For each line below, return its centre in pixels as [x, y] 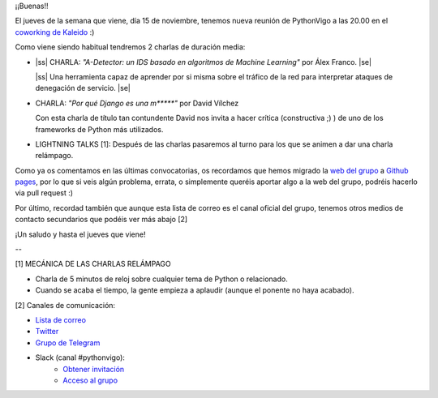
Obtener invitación [94, 369]
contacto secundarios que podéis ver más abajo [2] [101, 220]
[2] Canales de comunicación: [65, 305]
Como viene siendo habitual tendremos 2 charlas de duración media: [130, 47]
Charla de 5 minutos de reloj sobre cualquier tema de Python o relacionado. [161, 279]
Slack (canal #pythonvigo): [80, 357]
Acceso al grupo [90, 380]
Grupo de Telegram [68, 342]
